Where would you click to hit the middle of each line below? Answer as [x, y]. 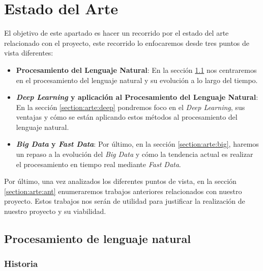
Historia [21, 264]
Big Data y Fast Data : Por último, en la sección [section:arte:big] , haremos [137, 144]
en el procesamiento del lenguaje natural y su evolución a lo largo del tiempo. [137, 80]
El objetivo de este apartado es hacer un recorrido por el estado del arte [116, 33]
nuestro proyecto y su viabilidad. [55, 211]
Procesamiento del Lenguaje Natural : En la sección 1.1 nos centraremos [136, 70]
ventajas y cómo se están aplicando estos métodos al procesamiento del [127, 117]
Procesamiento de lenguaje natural [97, 239]
